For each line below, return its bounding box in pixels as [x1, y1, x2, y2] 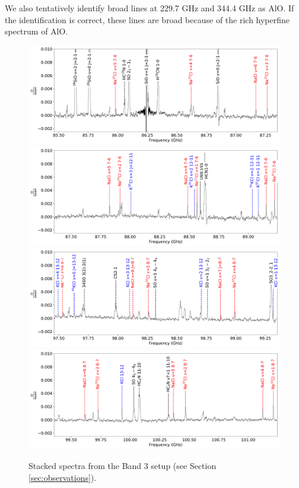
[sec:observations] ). [28, 471, 97, 483]
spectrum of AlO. [5, 25, 68, 37]
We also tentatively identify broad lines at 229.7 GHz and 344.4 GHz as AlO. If [5, 2, 294, 14]
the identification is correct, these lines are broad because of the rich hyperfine [5, 13, 290, 26]
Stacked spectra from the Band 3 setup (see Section [28, 459, 217, 471]
